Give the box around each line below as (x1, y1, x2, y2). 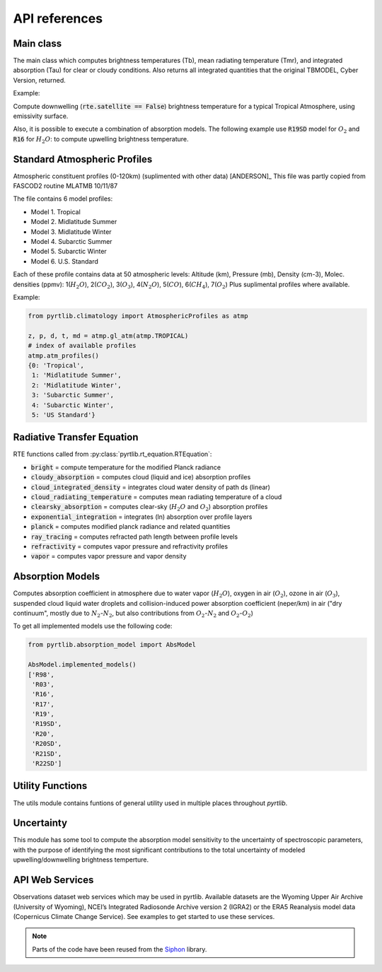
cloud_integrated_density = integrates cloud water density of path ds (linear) (30, 483, 270, 491)
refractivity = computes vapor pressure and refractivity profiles (30, 541, 228, 551)
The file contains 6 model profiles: (13, 194, 113, 203)
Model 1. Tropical (30, 207, 81, 216)
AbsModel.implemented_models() (28, 661, 137, 669)
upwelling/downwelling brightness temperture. (13, 855, 149, 864)
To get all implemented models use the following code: (13, 622, 173, 631)
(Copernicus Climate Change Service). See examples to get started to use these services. (13, 912, 275, 920)
